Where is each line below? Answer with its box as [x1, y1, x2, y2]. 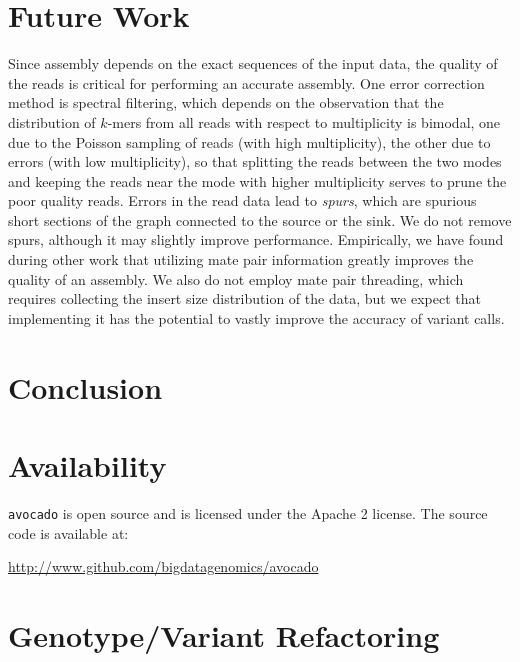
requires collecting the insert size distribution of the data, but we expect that [8, 288, 481, 309]
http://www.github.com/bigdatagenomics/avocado [8, 556, 319, 577]
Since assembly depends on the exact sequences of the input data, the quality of [8, 53, 498, 74]
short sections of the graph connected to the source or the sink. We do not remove [8, 209, 512, 230]
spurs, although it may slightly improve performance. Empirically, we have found [8, 229, 504, 250]
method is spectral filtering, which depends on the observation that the [8, 92, 444, 113]
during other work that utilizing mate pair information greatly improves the [8, 249, 474, 270]
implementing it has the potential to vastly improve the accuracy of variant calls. [8, 307, 505, 328]
